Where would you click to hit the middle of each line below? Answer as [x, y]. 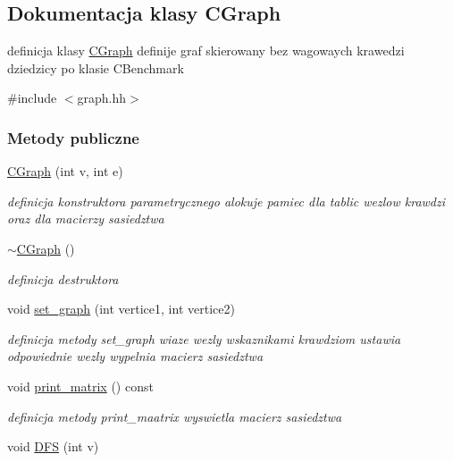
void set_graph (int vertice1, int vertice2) [121, 309]
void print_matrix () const [80, 386]
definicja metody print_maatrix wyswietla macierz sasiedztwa [175, 416]
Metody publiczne [73, 137]
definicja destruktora [63, 278]
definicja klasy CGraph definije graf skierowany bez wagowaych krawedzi [206, 50]
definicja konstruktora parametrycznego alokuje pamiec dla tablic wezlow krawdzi [226, 201]
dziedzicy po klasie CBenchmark [96, 67]
